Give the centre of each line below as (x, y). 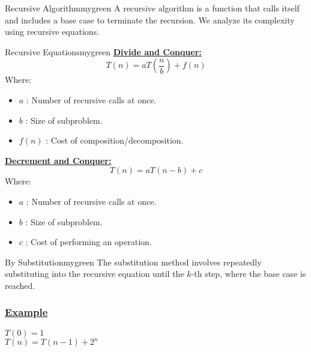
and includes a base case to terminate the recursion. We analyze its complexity (150, 20)
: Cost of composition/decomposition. (115, 140)
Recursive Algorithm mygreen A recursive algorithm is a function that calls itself (152, 8)
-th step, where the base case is (249, 274)
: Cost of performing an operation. (89, 242)
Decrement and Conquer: (58, 160)
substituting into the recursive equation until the (95, 274)
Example (26, 312)
